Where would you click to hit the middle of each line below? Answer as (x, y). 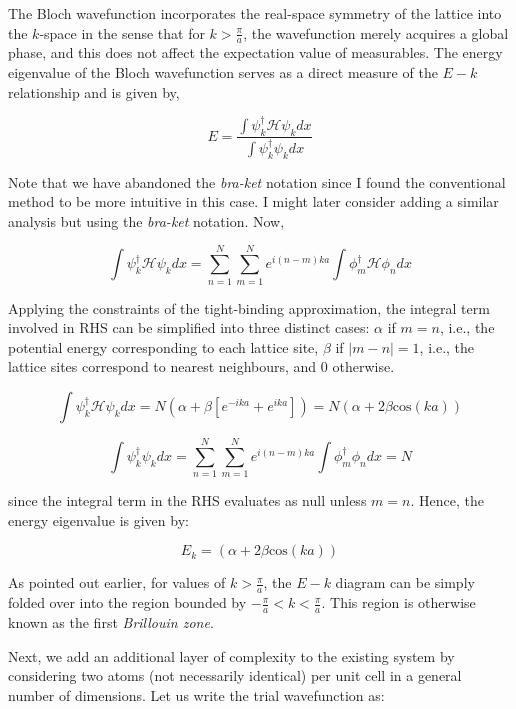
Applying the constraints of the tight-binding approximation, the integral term (249, 307)
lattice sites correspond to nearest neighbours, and (162, 366)
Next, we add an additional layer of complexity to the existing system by (231, 655)
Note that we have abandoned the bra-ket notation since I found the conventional (257, 181)
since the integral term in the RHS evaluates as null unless (187, 500)
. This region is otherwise (398, 602)
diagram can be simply (405, 582)
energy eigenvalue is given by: (98, 519)
